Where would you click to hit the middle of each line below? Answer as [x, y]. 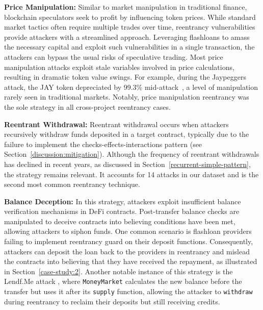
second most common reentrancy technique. [72, 184]
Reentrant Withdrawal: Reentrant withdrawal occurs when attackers [116, 124]
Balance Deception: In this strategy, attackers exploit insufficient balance [123, 201]
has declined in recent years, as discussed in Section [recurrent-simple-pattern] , [127, 164]
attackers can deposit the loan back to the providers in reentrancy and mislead [127, 251]
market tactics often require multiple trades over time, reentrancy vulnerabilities [130, 27]
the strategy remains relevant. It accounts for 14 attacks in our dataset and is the [131, 174]
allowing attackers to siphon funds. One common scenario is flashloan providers [128, 231]
